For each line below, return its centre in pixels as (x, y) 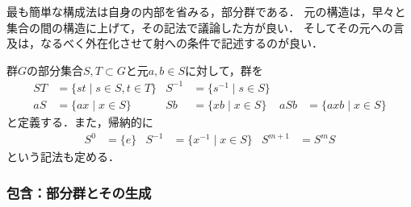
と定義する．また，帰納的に (80, 121)
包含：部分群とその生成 (79, 192)
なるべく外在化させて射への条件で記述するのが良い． (181, 43)
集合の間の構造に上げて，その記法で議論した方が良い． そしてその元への (200, 27)
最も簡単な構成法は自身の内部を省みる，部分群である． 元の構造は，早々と (206, 11)
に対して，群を (224, 70)
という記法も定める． (63, 157)
